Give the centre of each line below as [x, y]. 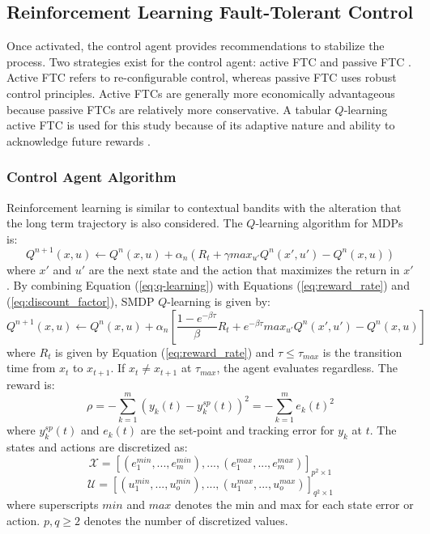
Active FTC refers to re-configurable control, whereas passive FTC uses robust [202, 77]
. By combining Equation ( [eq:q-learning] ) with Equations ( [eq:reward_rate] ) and [208, 285]
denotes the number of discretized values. [186, 520]
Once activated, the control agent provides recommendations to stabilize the [196, 46]
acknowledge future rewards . [79, 140]
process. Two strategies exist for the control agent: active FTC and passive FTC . [209, 61]
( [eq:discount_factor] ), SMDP [81, 301]
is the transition [362, 352]
